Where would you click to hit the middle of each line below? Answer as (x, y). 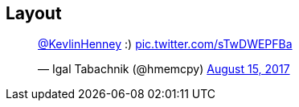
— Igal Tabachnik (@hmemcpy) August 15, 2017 (164, 69)
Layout (34, 13)
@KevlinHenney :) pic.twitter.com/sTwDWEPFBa (165, 44)
